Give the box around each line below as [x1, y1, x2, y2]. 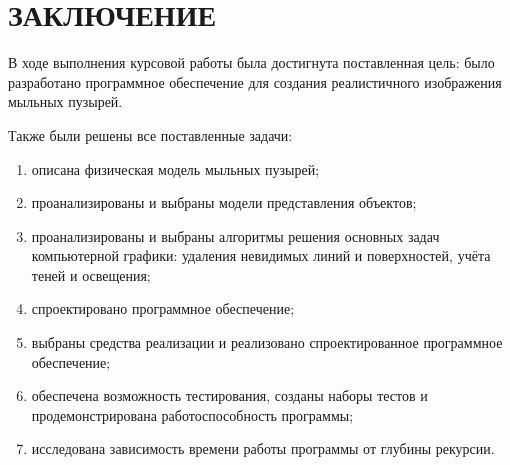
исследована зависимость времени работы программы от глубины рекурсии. [31, 438, 495, 459]
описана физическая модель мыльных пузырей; [31, 158, 320, 179]
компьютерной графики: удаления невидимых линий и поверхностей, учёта [31, 245, 491, 266]
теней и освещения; [31, 264, 151, 285]
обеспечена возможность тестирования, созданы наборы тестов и [31, 385, 428, 406]
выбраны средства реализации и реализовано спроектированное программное [31, 332, 503, 353]
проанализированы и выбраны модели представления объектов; [31, 192, 417, 213]
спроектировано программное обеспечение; [31, 298, 295, 319]
